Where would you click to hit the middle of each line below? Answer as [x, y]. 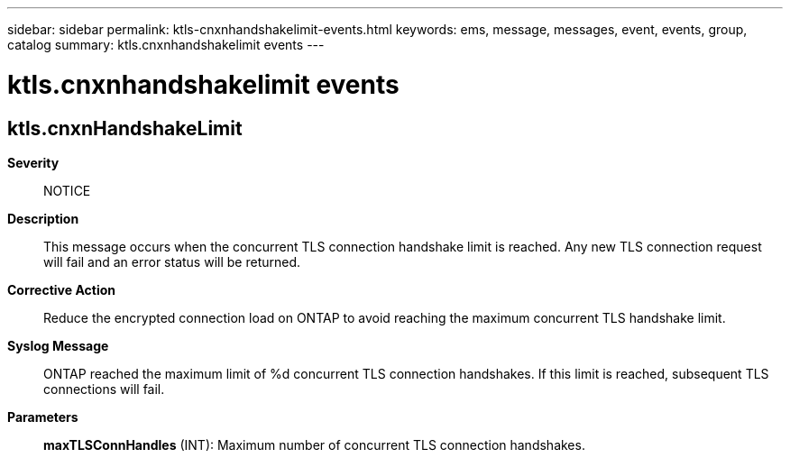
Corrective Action [61, 289]
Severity [33, 162]
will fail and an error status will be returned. [172, 261]
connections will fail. [104, 389]
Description [43, 218]
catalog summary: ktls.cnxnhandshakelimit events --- [166, 45]
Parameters [43, 417]
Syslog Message [58, 345]
